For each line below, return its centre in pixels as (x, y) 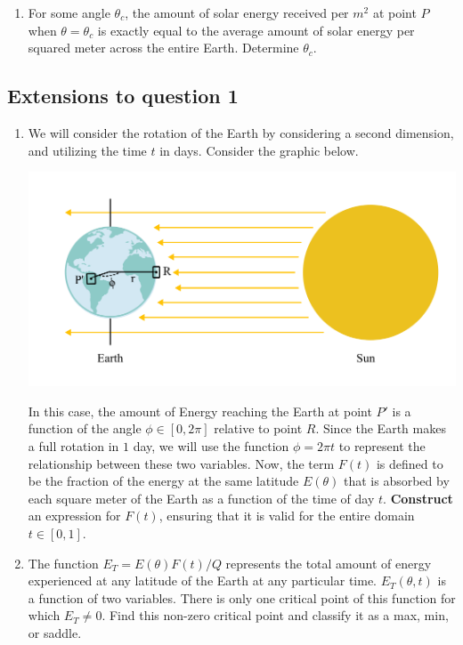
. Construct (418, 498)
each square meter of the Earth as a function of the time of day (201, 498)
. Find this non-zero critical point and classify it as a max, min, (275, 615)
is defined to (410, 463)
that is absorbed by (396, 481)
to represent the (382, 446)
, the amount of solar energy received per (237, 12)
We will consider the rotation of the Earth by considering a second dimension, (241, 132)
